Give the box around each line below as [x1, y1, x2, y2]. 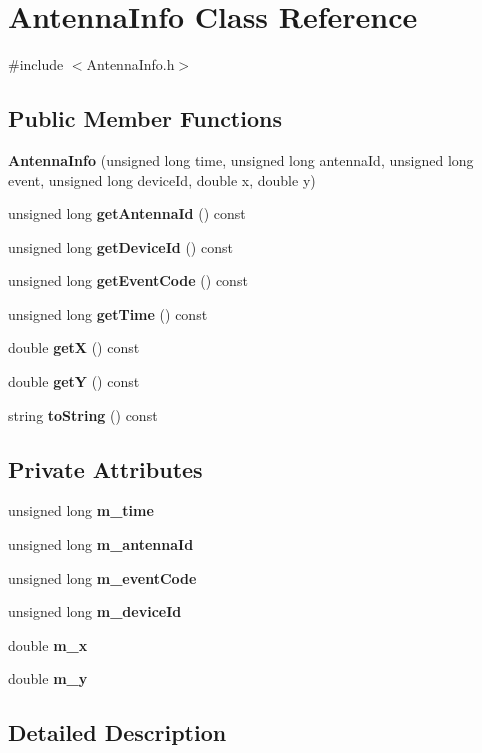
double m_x [8, 634, 88, 655]
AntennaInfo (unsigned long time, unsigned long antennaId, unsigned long [8, 149, 474, 170]
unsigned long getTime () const [8, 303, 208, 324]
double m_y [8, 668, 88, 689]
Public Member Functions [8, 103, 282, 134]
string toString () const [8, 404, 158, 425]
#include [8, 54, 64, 75]
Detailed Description [8, 717, 227, 748]
